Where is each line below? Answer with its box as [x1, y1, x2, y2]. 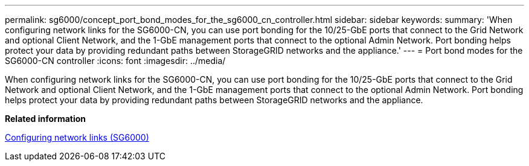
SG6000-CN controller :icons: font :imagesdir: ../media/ [5, 56, 226, 66]
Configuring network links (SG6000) [5, 132, 149, 142]
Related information [5, 113, 86, 124]
